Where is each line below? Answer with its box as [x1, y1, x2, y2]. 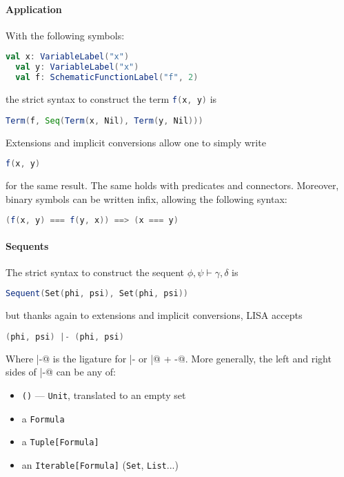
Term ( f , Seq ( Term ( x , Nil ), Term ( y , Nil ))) [6, 115, 203, 126]
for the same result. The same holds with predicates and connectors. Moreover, [6, 178, 339, 193]
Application [6, 1, 62, 16]
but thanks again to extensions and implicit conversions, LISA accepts [6, 308, 303, 322]
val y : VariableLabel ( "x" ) [15, 62, 139, 72]
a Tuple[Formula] [21, 434, 99, 449]
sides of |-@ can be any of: [6, 364, 116, 379]
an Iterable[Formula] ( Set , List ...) [21, 457, 179, 471]
